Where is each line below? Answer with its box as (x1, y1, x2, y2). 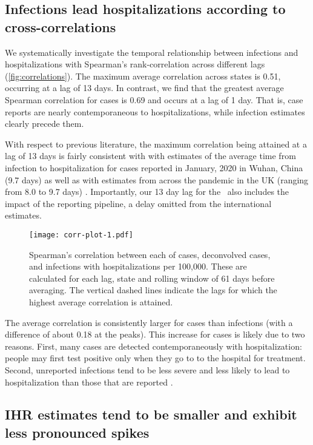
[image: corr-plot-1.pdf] (29, 230, 133, 239)
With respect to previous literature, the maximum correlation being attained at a (5, 137, 307, 150)
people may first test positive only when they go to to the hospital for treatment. (5, 352, 306, 364)
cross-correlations (5, 17, 116, 36)
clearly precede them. (5, 117, 84, 130)
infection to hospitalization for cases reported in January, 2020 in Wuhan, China (5, 161, 303, 174)
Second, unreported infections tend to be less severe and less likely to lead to (5, 363, 290, 376)
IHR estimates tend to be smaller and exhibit (5, 405, 297, 424)
